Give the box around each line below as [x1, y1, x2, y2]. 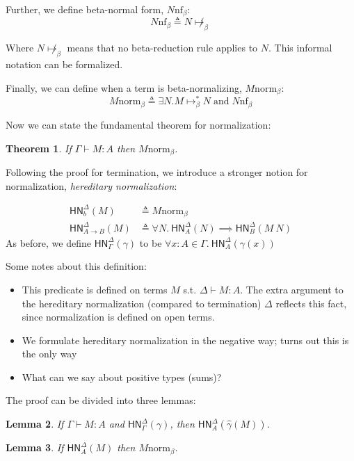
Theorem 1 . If [6, 140, 72, 155]
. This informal [268, 40, 332, 55]
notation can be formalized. [6, 57, 123, 72]
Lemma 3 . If [6, 440, 64, 455]
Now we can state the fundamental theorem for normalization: [6, 117, 271, 131]
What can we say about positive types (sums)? [22, 369, 222, 384]
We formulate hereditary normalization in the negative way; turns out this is [22, 332, 349, 347]
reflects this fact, [275, 296, 347, 310]
